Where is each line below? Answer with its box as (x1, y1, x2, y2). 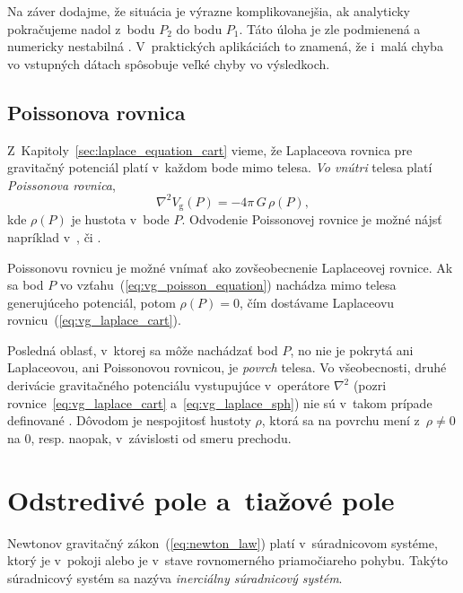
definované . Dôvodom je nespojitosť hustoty (7, 411, 251, 430)
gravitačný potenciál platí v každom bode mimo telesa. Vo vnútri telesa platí (7, 158, 432, 177)
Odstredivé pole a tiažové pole (7, 481, 395, 518)
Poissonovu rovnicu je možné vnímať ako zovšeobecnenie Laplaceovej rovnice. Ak (7, 257, 453, 276)
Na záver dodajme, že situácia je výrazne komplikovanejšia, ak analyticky (7, 2, 410, 20)
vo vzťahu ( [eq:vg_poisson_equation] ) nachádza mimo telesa (59, 275, 397, 294)
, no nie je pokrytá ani (290, 340, 414, 359)
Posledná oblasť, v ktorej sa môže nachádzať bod (7, 340, 278, 359)
